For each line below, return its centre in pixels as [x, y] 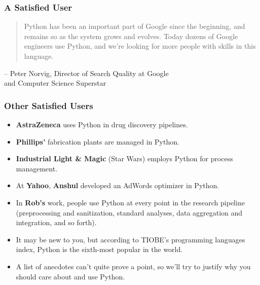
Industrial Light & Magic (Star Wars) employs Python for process [124, 158]
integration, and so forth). [56, 222]
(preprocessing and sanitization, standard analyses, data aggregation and [129, 212]
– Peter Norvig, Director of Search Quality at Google [86, 73]
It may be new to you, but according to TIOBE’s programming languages [131, 239]
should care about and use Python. [70, 276]
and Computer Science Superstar [55, 83]
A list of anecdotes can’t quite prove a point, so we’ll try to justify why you [133, 266]
